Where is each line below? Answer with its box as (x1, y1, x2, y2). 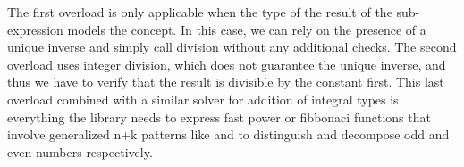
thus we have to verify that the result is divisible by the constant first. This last (7, 72, 444, 91)
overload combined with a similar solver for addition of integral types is (7, 89, 399, 108)
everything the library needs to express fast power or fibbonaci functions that (7, 107, 431, 126)
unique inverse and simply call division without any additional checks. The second (7, 38, 457, 56)
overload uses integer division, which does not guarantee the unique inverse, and (7, 54, 446, 73)
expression (7, 20, 63, 38)
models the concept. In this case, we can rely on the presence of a (67, 20, 426, 38)
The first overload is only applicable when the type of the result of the (7, 3, 392, 21)
